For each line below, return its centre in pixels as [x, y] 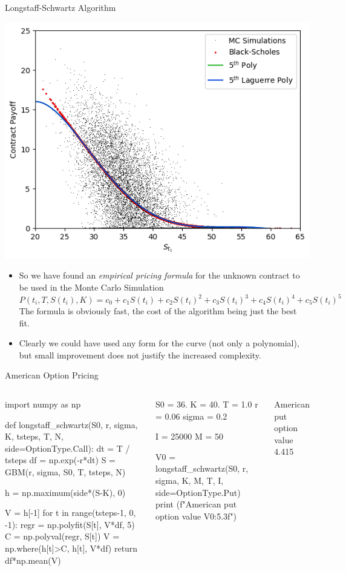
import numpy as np [43, 404]
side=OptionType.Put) [198, 492]
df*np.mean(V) [33, 560]
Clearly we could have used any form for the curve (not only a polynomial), [159, 343]
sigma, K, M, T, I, [190, 480]
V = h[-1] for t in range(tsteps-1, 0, [70, 513]
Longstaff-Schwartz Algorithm [60, 7]
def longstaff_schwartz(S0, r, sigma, [71, 424]
